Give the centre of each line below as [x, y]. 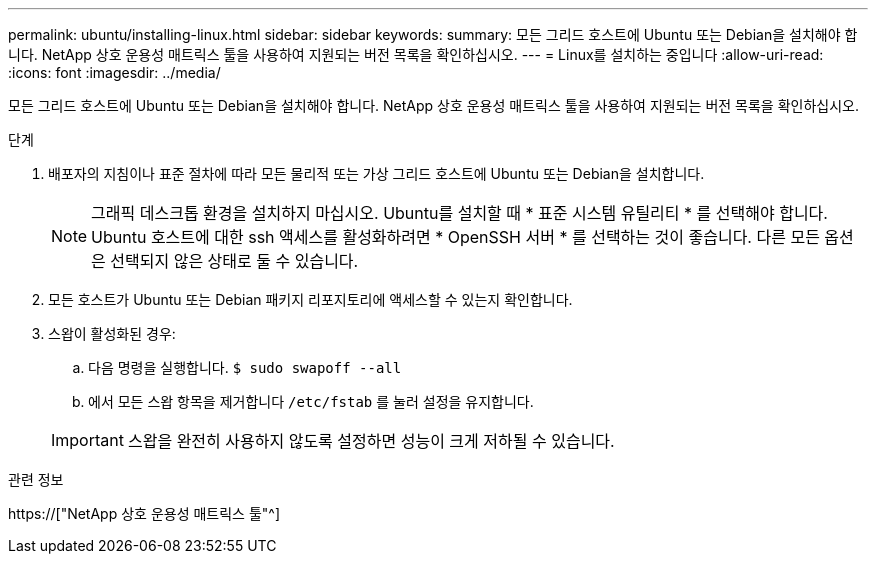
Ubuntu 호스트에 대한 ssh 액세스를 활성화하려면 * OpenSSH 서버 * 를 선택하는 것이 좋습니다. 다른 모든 [455, 237]
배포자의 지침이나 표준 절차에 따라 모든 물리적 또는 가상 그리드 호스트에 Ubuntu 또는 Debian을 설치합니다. [376, 173]
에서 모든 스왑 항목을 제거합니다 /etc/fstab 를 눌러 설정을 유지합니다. [311, 401]
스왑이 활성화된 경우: [112, 333]
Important [87, 440]
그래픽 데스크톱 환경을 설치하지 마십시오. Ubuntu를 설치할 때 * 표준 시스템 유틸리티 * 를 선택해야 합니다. [459, 213]
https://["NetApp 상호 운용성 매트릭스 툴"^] [144, 513]
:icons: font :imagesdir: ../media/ [114, 72]
